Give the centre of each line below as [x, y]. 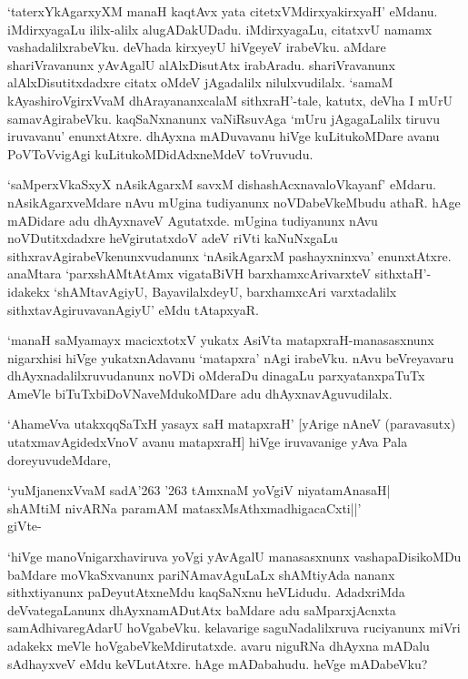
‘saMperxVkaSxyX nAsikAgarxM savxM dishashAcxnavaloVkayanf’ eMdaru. [222, 184]
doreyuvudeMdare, [60, 459]
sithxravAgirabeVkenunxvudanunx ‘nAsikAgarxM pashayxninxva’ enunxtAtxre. [229, 255]
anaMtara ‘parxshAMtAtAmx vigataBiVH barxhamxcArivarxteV [189, 274]
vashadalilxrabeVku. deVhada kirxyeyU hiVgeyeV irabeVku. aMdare [197, 47]
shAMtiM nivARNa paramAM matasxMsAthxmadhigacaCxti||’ [184, 507]
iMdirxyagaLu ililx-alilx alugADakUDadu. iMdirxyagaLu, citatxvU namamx [220, 29]
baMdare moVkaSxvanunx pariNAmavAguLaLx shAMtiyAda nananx [201, 574]
